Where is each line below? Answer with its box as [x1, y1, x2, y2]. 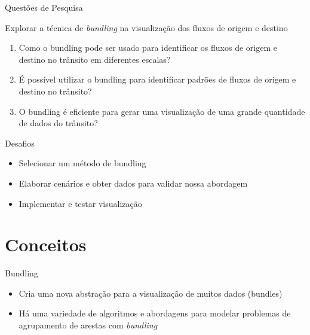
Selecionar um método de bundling [19, 157, 146, 169]
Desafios [5, 136, 35, 149]
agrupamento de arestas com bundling [19, 319, 158, 331]
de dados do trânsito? [19, 117, 98, 129]
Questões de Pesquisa [5, 1, 83, 13]
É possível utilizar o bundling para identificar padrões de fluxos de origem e [19, 73, 296, 86]
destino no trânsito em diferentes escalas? [19, 53, 171, 65]
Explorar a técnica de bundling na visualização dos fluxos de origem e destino [5, 21, 288, 33]
